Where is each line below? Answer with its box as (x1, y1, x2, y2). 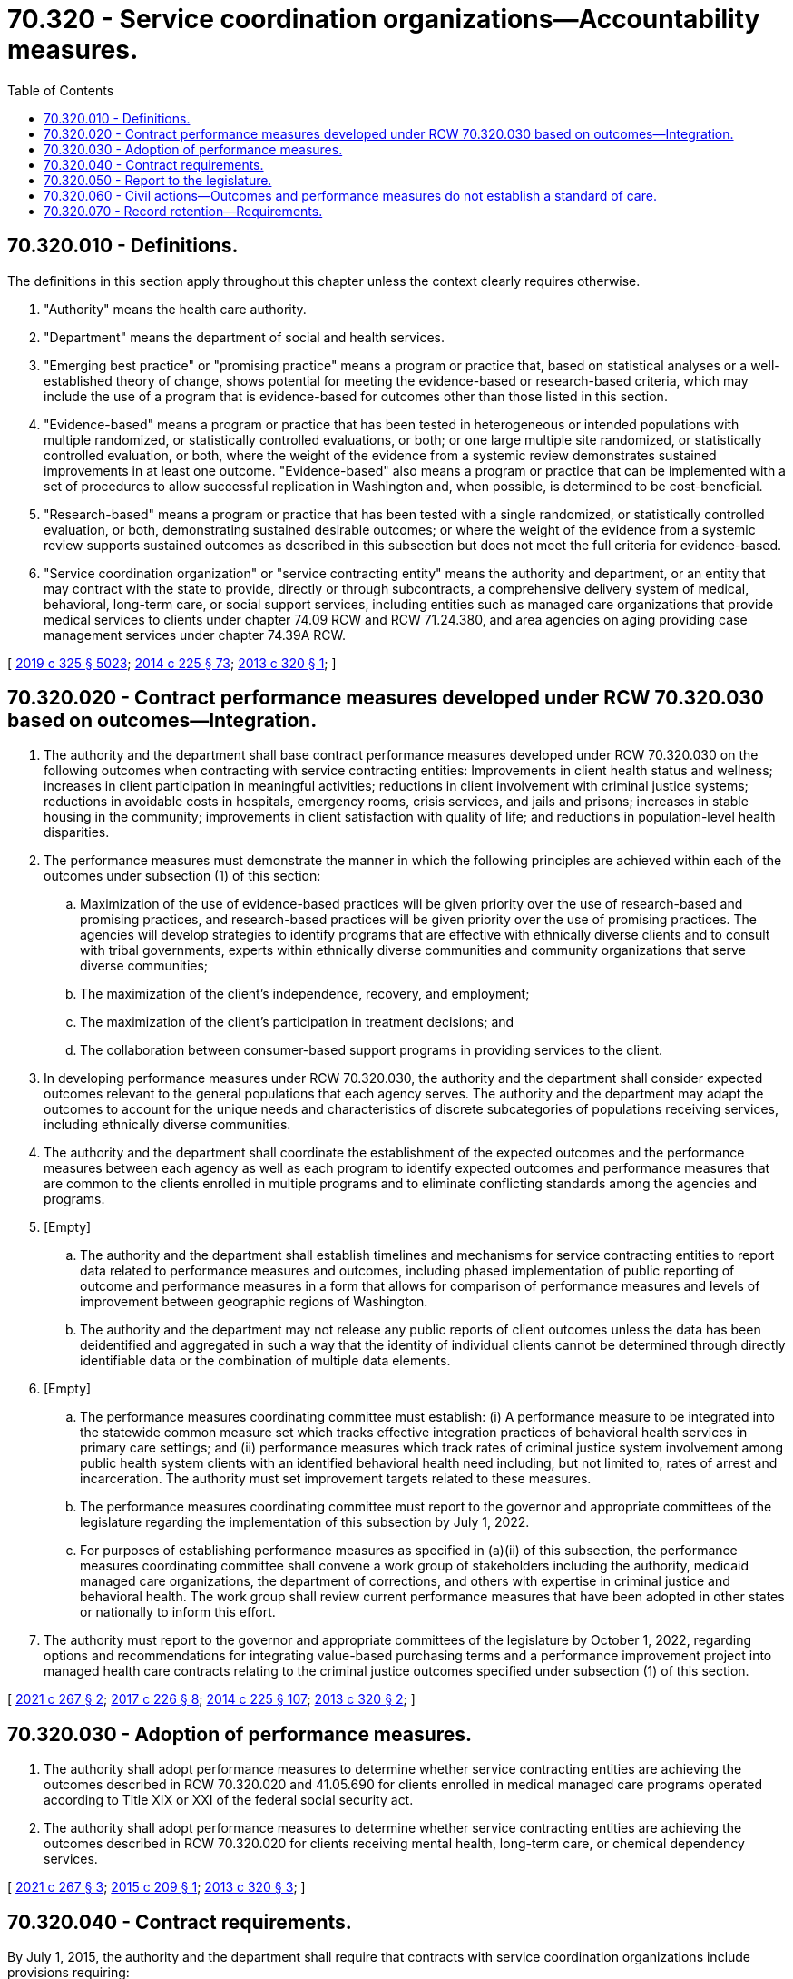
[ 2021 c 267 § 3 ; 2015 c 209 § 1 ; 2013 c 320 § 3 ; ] (7, 1879, 306, 1895)
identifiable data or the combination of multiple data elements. (80, 1353, 451, 1369)
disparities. (44, 824, 110, 841)
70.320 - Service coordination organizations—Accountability (7, 4, 760, 34)
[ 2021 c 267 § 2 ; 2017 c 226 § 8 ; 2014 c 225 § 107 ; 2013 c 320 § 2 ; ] (7, 1691, 416, 1708)
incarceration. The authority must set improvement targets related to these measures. (80, 1471, 592, 1487)
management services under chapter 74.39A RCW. (44, 626, 347, 643)
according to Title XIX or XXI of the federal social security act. (44, 1792, 414, 1808)
